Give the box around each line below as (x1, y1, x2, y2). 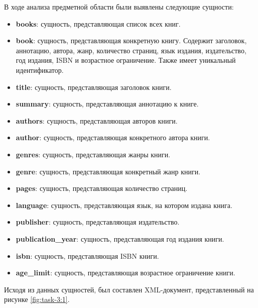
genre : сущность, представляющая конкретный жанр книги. (16, 166, 201, 176)
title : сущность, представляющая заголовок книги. (16, 81, 172, 92)
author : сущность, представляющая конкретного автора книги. (16, 132, 210, 143)
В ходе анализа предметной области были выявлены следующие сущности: (4, 2, 234, 12)
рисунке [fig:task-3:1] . (4, 294, 70, 304)
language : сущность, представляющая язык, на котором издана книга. (16, 199, 232, 210)
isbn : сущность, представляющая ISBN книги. (16, 250, 159, 261)
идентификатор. (16, 64, 64, 75)
